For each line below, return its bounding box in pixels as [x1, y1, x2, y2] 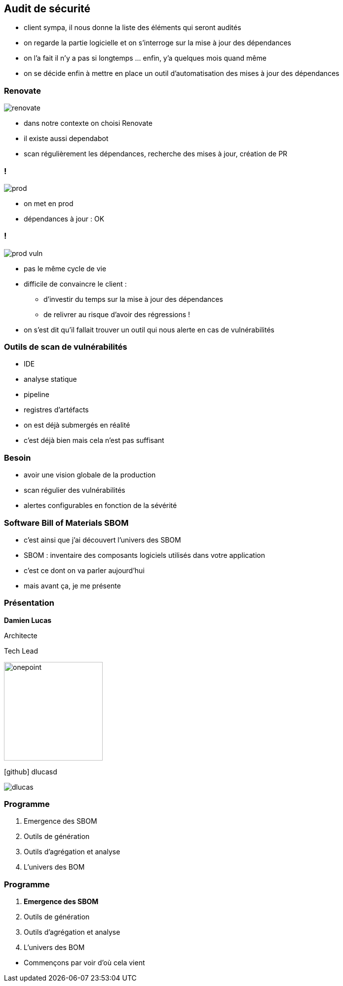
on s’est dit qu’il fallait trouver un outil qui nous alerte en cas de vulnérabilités [24, 325, 274, 334]
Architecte [4, 631, 38, 640]
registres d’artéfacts [24, 405, 89, 414]
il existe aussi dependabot [24, 134, 109, 143]
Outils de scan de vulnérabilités [4, 342, 127, 352]
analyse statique [24, 375, 77, 384]
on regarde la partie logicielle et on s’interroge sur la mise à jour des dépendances [24, 38, 292, 47]
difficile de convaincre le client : [24, 279, 127, 288]
